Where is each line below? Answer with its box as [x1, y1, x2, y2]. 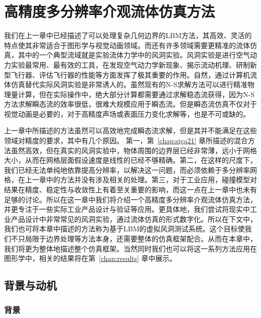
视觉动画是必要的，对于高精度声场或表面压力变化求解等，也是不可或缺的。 [4, 108, 250, 119]
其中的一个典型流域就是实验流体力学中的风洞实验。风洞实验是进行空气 [18, 50, 250, 60]
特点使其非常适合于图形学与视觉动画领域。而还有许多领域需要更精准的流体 [4, 40, 250, 50]
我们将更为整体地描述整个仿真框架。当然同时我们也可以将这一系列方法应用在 [4, 243, 257, 253]
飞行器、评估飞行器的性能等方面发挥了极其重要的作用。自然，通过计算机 [11, 69, 250, 80]
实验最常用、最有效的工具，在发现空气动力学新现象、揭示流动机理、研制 [11, 59, 250, 70]
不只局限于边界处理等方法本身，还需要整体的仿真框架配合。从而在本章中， [11, 233, 257, 243]
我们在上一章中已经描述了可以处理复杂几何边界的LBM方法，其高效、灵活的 [4, 30, 252, 41]
